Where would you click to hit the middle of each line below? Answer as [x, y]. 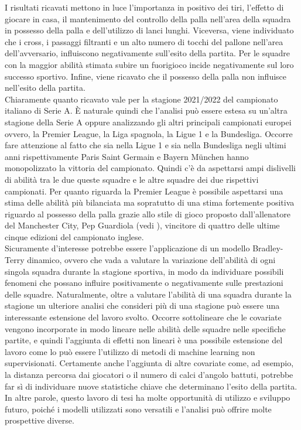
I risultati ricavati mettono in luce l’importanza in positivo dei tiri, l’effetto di [144, 7]
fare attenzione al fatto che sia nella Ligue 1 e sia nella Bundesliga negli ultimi [146, 145]
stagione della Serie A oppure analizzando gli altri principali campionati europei [148, 122]
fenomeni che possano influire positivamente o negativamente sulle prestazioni [144, 283]
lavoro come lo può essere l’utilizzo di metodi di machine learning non [130, 351]
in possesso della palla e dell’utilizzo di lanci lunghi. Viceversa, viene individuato [149, 30]
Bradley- [268, 248]
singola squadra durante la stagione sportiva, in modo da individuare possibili [144, 271]
